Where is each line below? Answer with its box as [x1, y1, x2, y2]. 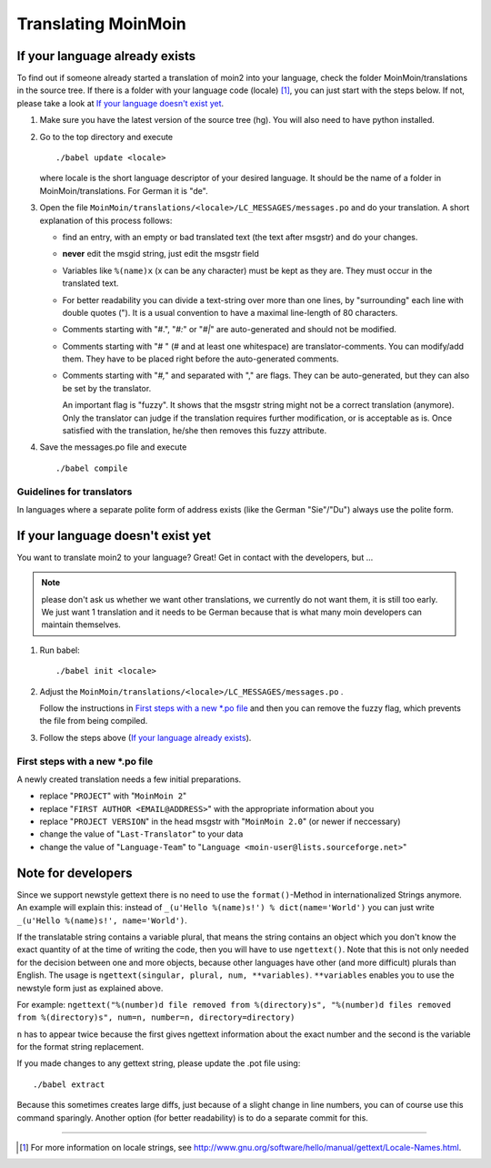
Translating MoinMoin [16, 14, 186, 34]
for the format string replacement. [16, 1041, 145, 1052]
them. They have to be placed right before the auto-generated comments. [62, 353, 340, 364]
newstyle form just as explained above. [16, 982, 164, 993]
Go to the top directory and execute [39, 131, 174, 142]
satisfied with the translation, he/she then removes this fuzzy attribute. [62, 425, 327, 436]
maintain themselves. [41, 619, 122, 630]
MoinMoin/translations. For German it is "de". [39, 185, 208, 196]
